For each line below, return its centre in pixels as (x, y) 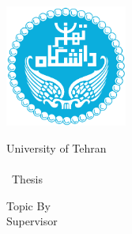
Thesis (27, 178)
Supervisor (32, 221)
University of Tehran (57, 147)
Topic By (28, 205)
